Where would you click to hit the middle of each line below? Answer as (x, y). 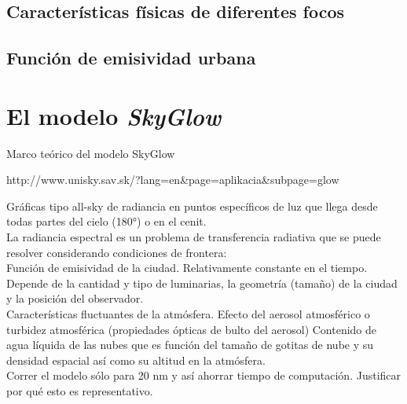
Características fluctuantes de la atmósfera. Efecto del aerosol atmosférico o (188, 314)
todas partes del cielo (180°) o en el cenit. (106, 221)
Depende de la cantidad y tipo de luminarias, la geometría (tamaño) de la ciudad (202, 283)
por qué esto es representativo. (80, 391)
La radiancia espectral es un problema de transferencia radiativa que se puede (194, 237)
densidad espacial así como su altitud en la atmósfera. (136, 360)
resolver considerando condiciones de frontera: (117, 252)
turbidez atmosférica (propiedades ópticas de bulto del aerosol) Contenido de (192, 329)
